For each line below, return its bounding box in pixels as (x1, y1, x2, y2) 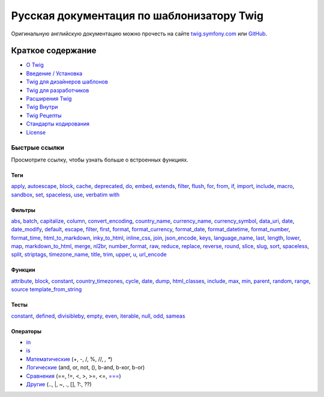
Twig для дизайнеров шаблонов (26, 78, 108, 85)
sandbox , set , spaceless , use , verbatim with (11, 191, 120, 198)
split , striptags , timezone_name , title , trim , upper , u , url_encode (11, 251, 167, 258)
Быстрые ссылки (11, 144, 65, 152)
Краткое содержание (11, 46, 97, 56)
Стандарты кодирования (26, 120, 90, 127)
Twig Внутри (26, 103, 58, 111)
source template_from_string (11, 286, 82, 293)
